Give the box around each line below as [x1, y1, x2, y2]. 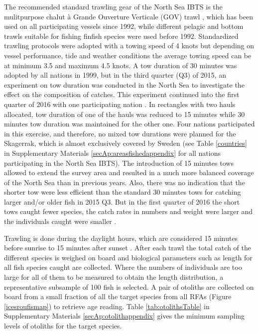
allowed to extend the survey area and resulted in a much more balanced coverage [4, 167, 254, 178]
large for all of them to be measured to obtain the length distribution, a [4, 272, 224, 282]
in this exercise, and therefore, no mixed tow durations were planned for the [4, 128, 236, 138]
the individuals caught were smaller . [4, 216, 117, 226]
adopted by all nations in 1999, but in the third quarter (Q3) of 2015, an [4, 70, 226, 80]
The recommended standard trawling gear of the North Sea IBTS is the [4, 1, 223, 11]
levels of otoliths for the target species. [4, 321, 122, 331]
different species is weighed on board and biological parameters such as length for [4, 252, 253, 262]
